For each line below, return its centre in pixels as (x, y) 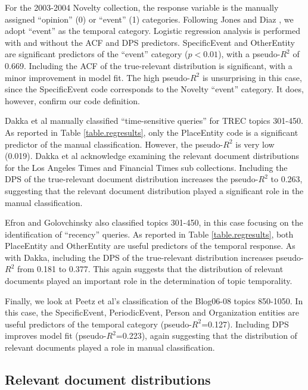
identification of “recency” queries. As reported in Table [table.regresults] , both (149, 234)
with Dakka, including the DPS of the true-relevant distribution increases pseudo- (154, 257)
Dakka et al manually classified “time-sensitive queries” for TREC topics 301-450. (154, 121)
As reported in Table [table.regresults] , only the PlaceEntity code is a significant (152, 132)
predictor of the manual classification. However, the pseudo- (114, 144)
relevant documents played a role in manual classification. (110, 347)
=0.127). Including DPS (245, 324)
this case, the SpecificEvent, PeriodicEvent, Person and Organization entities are (152, 312)
